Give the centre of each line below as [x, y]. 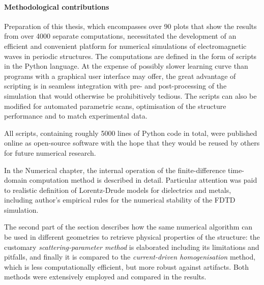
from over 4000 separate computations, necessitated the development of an [120, 36]
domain [16, 180]
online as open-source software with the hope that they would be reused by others [132, 143]
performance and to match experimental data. [76, 116]
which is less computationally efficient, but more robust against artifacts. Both [127, 266]
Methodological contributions [57, 6]
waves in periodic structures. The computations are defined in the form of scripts [130, 56]
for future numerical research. [50, 152]
